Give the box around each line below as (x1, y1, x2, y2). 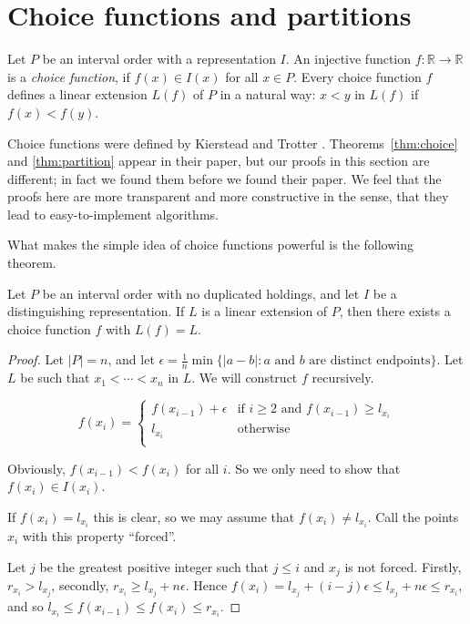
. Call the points (367, 506, 459, 526)
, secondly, (51, 575, 109, 594)
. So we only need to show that (227, 458, 401, 477)
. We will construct (191, 368, 298, 387)
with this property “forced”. (22, 526, 177, 545)
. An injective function (285, 49, 412, 68)
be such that (20, 368, 90, 387)
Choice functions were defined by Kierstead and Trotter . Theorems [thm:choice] (7, 133, 458, 152)
